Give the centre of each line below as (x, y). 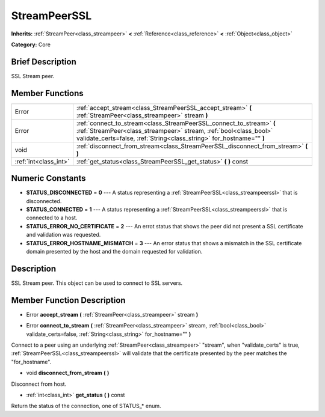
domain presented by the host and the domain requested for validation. (114, 251)
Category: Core (31, 44)
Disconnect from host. (39, 384)
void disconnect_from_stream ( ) (68, 373)
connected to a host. (52, 218)
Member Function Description (68, 300)
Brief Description (44, 62)
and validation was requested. (63, 235)
